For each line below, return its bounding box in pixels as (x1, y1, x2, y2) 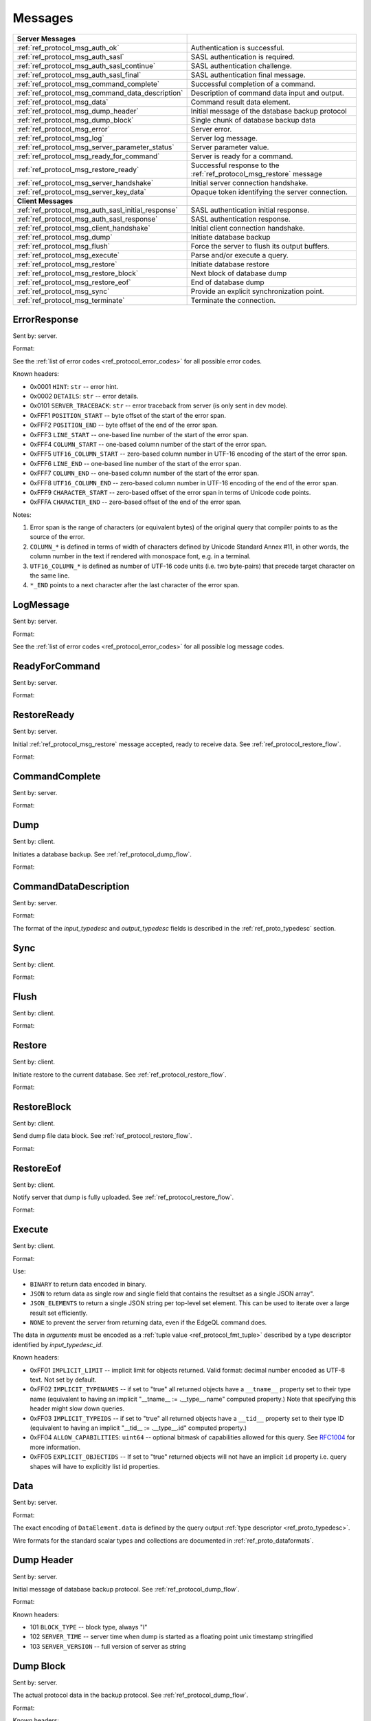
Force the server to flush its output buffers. (190, 241, 330, 251)
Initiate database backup (190, 232, 271, 242)
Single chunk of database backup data (190, 115, 316, 125)
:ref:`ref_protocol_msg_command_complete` (16, 79, 160, 89)
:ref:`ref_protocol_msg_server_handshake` (16, 178, 154, 187)
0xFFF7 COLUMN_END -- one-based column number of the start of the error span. (30, 469, 259, 478)
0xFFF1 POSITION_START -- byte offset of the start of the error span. (30, 411, 226, 419)
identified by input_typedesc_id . (12, 1340, 103, 1349)
